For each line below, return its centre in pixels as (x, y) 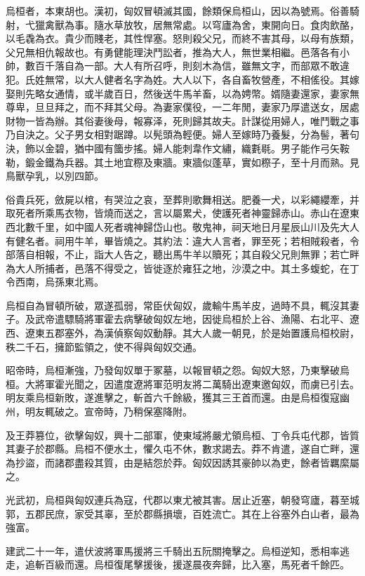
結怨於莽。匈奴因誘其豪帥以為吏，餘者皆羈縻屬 (251, 462)
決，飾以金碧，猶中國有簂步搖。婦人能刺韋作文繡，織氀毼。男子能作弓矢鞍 (178, 148)
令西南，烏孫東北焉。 (55, 282)
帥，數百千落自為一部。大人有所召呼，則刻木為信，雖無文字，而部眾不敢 (173, 66)
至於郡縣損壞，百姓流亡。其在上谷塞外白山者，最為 (241, 513)
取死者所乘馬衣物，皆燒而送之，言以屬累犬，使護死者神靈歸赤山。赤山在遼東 (182, 213)
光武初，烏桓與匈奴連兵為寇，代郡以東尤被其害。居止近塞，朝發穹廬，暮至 (178, 500)
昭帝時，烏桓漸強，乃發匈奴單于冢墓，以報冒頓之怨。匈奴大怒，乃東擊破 (173, 370)
